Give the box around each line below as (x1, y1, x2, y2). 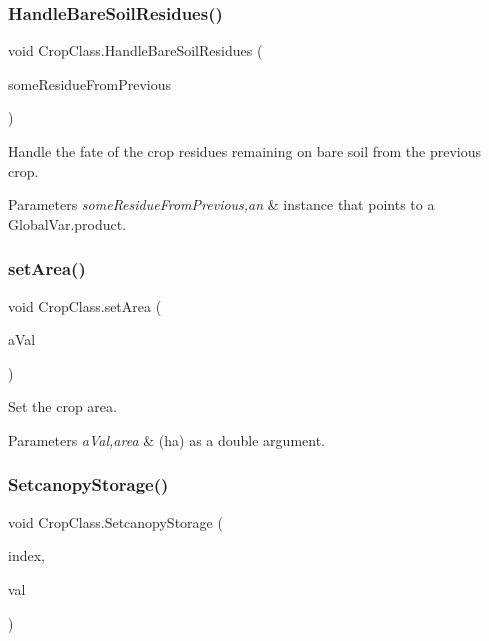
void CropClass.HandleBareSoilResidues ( (8, 40, 263, 61)
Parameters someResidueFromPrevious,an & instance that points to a (8, 194, 435, 215)
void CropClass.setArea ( (8, 295, 162, 316)
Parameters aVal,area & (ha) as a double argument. (8, 429, 326, 450)
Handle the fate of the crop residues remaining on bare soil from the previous (8, 141, 482, 161)
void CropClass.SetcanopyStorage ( (8, 511, 223, 532)
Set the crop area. (8, 396, 117, 417)
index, (8, 545, 45, 566)
